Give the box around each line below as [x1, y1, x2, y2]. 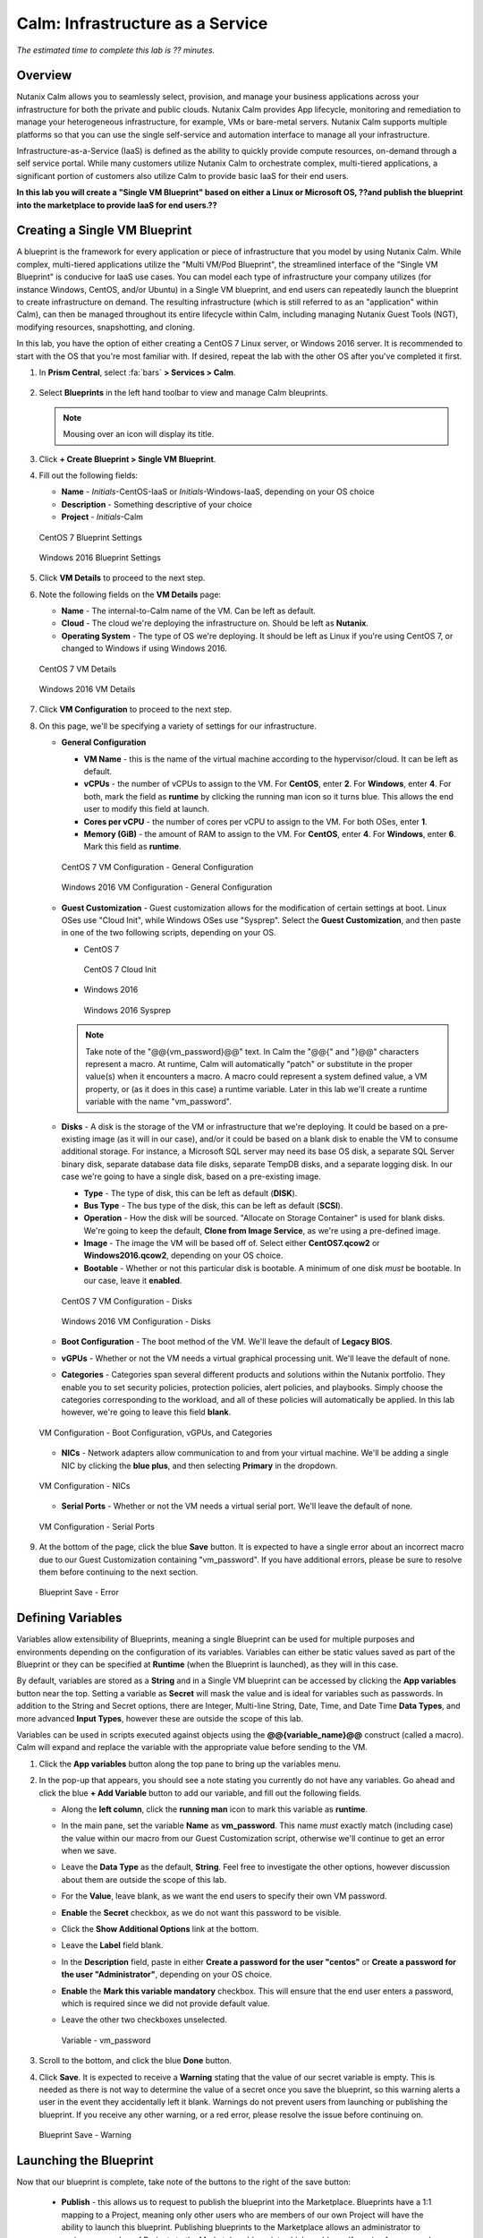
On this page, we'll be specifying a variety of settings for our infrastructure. [38, 721, 317, 731]
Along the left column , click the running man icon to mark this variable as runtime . [61, 1804, 369, 1815]
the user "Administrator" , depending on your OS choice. [61, 1969, 273, 1980]
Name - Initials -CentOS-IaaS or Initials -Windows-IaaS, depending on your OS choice [61, 486, 375, 497]
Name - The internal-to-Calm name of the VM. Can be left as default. [61, 605, 317, 617]
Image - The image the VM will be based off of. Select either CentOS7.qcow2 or [83, 1238, 380, 1249]
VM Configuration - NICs [38, 1480, 131, 1491]
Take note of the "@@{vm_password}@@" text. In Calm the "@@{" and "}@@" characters [85, 1046, 419, 1056]
